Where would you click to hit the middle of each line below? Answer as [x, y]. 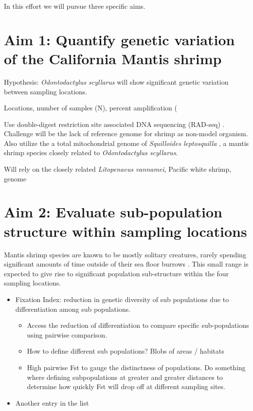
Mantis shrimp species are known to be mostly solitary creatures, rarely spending [125, 254]
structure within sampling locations [126, 231]
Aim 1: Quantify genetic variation [119, 39]
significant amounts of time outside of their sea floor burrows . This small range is [126, 264]
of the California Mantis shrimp [113, 58]
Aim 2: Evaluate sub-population [113, 212]
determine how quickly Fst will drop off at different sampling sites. [126, 386]
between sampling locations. [46, 91]
